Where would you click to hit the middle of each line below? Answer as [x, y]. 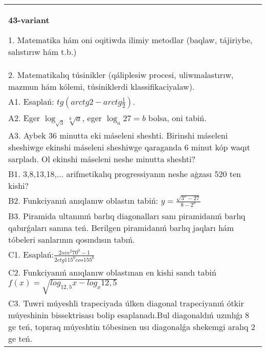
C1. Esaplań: [31, 255]
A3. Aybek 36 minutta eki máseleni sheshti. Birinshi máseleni [118, 135]
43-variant [29, 20]
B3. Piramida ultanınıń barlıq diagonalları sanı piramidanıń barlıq [127, 216]
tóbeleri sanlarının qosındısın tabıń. [72, 240]
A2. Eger [24, 118]
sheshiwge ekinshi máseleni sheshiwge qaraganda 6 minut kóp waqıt [129, 147]
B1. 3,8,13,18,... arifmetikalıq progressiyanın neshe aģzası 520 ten [125, 174]
